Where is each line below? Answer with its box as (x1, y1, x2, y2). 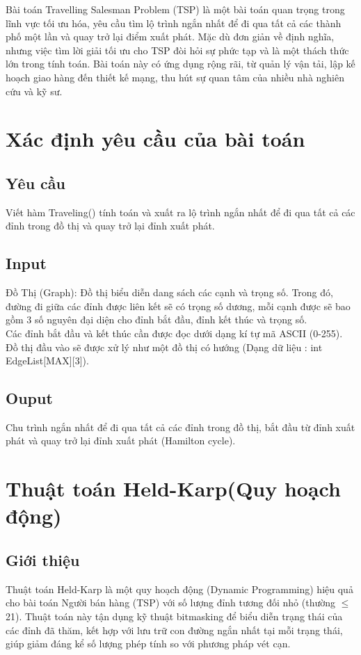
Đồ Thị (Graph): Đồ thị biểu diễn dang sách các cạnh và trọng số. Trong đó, (6, 285, 333, 300)
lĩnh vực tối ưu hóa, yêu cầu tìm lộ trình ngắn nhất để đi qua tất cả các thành (6, 15, 342, 30)
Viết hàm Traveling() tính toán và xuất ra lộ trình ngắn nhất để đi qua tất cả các (6, 204, 355, 219)
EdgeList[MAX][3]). (6, 353, 89, 368)
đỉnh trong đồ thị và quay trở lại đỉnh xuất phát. (6, 218, 215, 233)
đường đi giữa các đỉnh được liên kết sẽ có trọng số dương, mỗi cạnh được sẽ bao (6, 298, 351, 313)
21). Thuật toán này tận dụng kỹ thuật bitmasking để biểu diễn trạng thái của (6, 609, 343, 624)
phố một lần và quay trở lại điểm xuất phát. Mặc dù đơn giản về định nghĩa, (6, 29, 335, 44)
